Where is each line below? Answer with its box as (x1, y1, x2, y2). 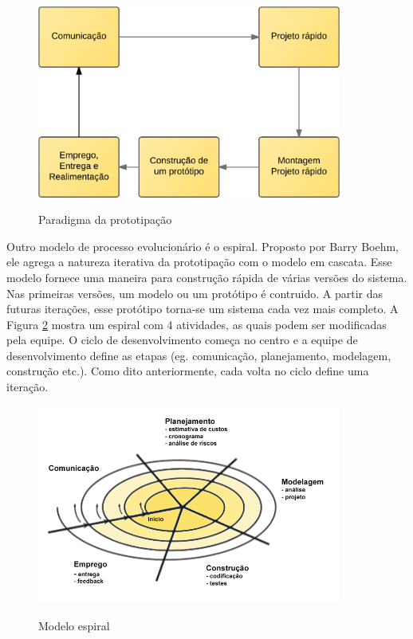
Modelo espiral (38, 617, 110, 633)
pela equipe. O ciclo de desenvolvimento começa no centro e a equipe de (6, 331, 358, 348)
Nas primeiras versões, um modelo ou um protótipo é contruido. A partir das (6, 284, 383, 301)
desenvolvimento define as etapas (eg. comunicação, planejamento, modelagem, (6, 347, 391, 363)
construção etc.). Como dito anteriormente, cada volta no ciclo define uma (6, 363, 369, 379)
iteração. (6, 378, 49, 395)
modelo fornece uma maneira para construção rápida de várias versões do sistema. (6, 269, 407, 285)
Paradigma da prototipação (38, 211, 172, 228)
